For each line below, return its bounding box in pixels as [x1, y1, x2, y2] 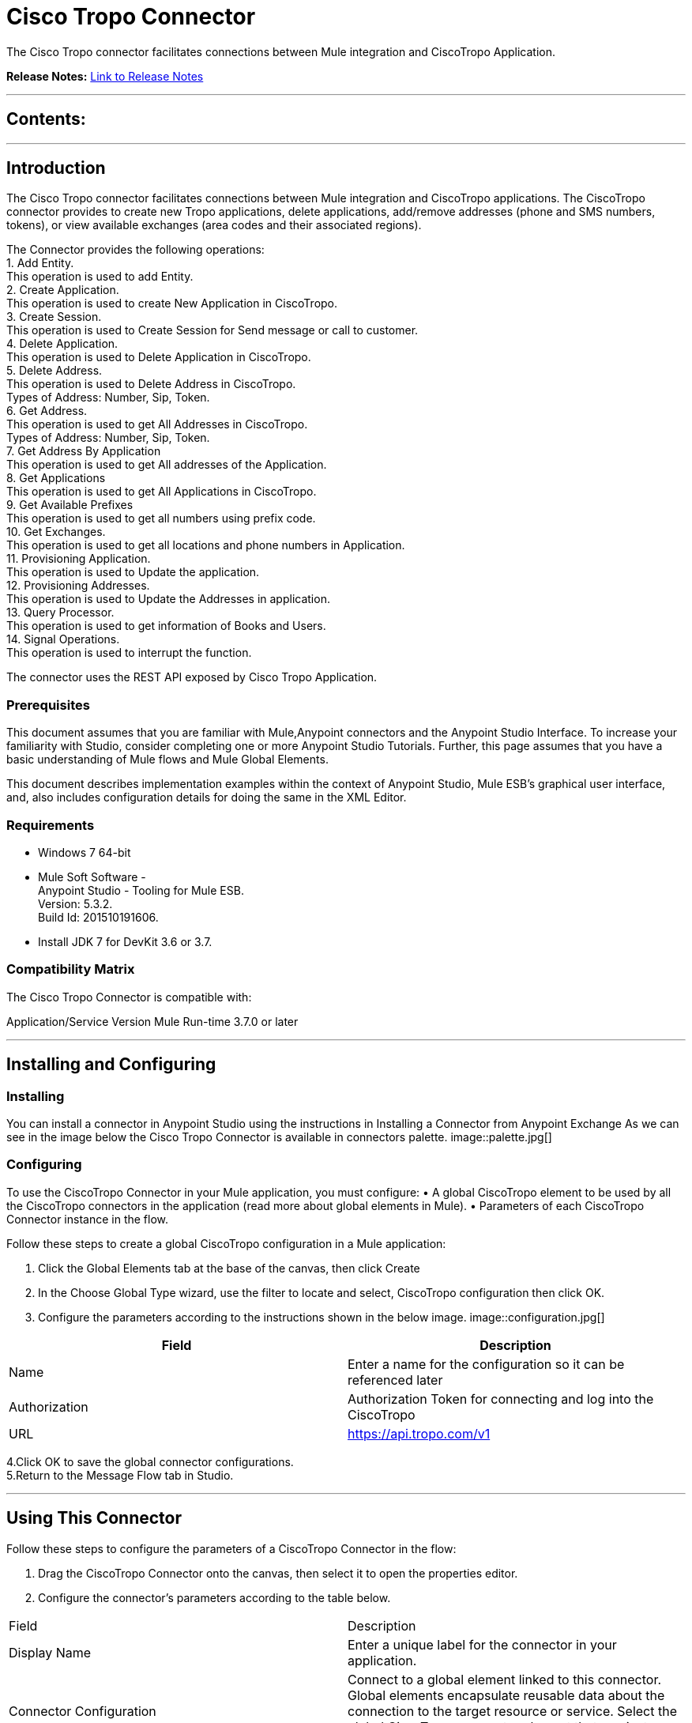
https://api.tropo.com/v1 [348, 1425, 491, 1442]
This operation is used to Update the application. [6, 565, 260, 579]
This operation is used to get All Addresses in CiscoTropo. [6, 417, 308, 432]
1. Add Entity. [6, 256, 74, 270]
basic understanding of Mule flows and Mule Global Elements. [6, 752, 329, 767]
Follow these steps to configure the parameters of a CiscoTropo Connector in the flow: [6, 1541, 457, 1555]
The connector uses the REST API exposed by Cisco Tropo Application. [6, 670, 378, 684]
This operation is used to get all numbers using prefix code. [6, 511, 316, 526]
